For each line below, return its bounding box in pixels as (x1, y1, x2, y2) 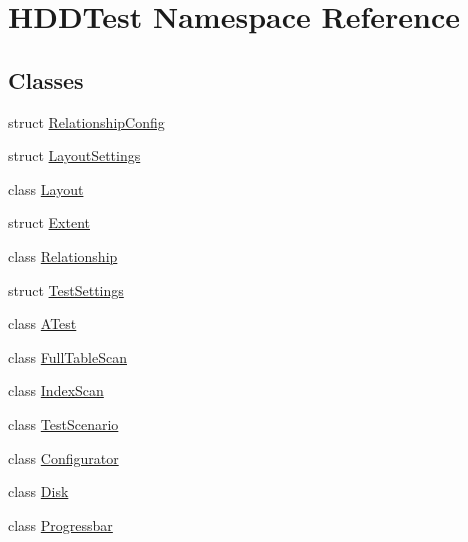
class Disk (8, 481, 69, 502)
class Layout (8, 178, 84, 199)
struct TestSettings (8, 279, 124, 300)
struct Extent (8, 212, 90, 233)
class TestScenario (8, 413, 119, 434)
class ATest (8, 313, 77, 334)
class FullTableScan (8, 346, 127, 367)
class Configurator (8, 447, 119, 468)
